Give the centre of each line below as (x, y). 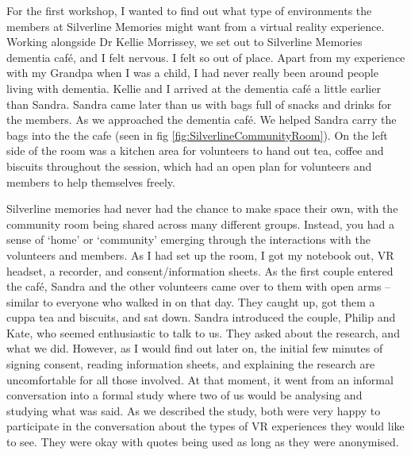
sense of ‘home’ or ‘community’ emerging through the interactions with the (188, 239)
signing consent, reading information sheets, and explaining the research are (191, 364)
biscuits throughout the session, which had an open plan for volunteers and (189, 166)
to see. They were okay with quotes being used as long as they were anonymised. (203, 442)
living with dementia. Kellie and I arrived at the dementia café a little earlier (194, 88)
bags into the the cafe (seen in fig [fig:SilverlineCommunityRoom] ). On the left (197, 135)
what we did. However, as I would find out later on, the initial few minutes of (195, 348)
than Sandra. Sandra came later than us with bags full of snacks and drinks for (199, 104)
